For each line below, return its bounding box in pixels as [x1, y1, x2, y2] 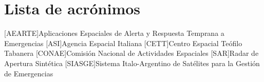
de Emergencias [4, 68, 53, 78]
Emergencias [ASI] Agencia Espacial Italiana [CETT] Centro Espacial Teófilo [4, 37, 242, 48]
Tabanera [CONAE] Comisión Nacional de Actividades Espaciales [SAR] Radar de [4, 48, 259, 58]
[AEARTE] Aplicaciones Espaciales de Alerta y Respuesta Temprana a [4, 28, 224, 38]
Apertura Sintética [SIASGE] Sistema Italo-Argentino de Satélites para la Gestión [4, 57, 260, 68]
